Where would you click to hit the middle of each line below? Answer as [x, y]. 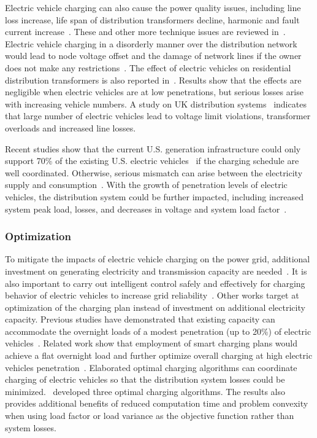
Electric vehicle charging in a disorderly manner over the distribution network [151, 43]
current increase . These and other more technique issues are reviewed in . [145, 32]
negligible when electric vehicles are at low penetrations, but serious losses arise [154, 92]
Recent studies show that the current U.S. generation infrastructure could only [153, 148]
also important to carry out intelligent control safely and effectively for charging [155, 283]
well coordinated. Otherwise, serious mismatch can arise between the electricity [154, 172]
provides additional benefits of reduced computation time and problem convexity [157, 403]
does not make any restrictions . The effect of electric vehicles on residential [148, 67]
